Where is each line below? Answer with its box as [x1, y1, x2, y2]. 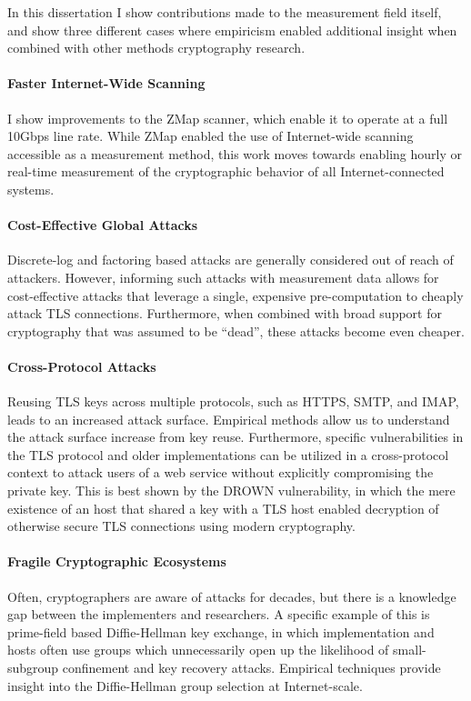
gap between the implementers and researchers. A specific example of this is [7, 605, 430, 624]
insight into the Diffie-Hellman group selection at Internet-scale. [7, 676, 363, 695]
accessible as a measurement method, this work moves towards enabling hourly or [7, 144, 463, 163]
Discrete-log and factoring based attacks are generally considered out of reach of [7, 250, 454, 269]
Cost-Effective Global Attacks [7, 215, 198, 235]
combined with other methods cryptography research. [7, 38, 306, 57]
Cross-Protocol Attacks [7, 356, 156, 376]
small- [393, 640, 426, 659]
